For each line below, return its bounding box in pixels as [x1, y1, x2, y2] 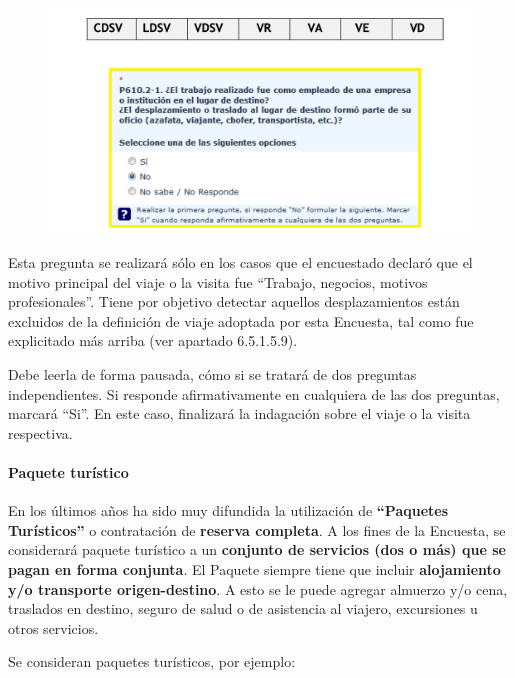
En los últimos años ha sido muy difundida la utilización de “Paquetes [8, 500, 449, 521]
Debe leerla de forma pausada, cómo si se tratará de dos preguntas [8, 364, 417, 385]
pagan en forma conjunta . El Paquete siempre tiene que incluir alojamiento [8, 559, 501, 579]
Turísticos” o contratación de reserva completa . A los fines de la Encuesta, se [8, 519, 506, 540]
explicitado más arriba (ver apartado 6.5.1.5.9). [8, 330, 298, 351]
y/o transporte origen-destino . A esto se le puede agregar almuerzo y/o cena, [8, 578, 508, 599]
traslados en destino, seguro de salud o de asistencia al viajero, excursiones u [8, 598, 478, 619]
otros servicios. [8, 617, 99, 638]
